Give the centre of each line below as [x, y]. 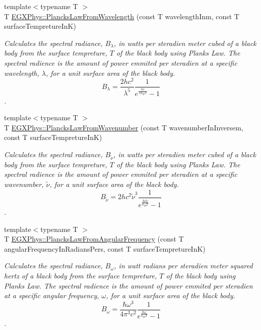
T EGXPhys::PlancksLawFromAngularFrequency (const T [94, 239]
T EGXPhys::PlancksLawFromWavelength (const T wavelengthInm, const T [122, 16]
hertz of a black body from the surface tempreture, [81, 275]
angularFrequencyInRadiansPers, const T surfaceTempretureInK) [105, 248]
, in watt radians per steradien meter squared [183, 266]
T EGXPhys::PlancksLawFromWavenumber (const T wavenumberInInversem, [124, 127]
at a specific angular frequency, [52, 295]
